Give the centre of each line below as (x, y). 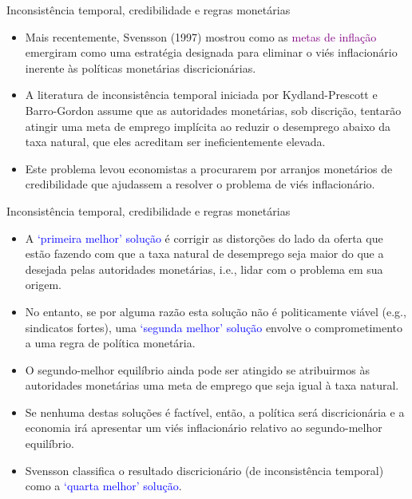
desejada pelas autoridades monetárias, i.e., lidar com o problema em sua (204, 269)
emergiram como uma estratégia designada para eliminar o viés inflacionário (211, 52)
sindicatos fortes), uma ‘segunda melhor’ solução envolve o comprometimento (214, 327)
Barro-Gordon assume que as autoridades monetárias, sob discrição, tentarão (213, 110)
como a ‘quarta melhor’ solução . (103, 486)
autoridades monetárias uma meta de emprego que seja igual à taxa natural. (212, 385)
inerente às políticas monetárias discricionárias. (141, 67)
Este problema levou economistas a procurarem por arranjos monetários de (209, 168)
